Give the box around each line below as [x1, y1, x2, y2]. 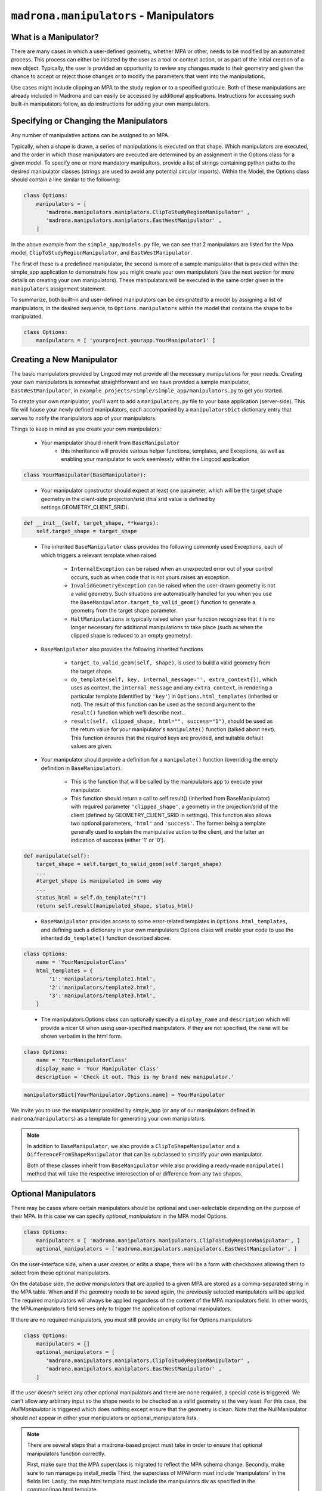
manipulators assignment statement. [11, 285, 107, 292]
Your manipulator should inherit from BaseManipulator [41, 439, 180, 446]
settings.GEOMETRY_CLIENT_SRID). [41, 504, 129, 511]
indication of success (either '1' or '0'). [70, 836, 165, 843]
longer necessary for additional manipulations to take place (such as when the [70, 623, 263, 630]
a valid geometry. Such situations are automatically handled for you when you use [70, 590, 273, 598]
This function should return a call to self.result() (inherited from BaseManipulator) [70, 794, 271, 802]
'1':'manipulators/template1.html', [48, 976, 156, 982]
